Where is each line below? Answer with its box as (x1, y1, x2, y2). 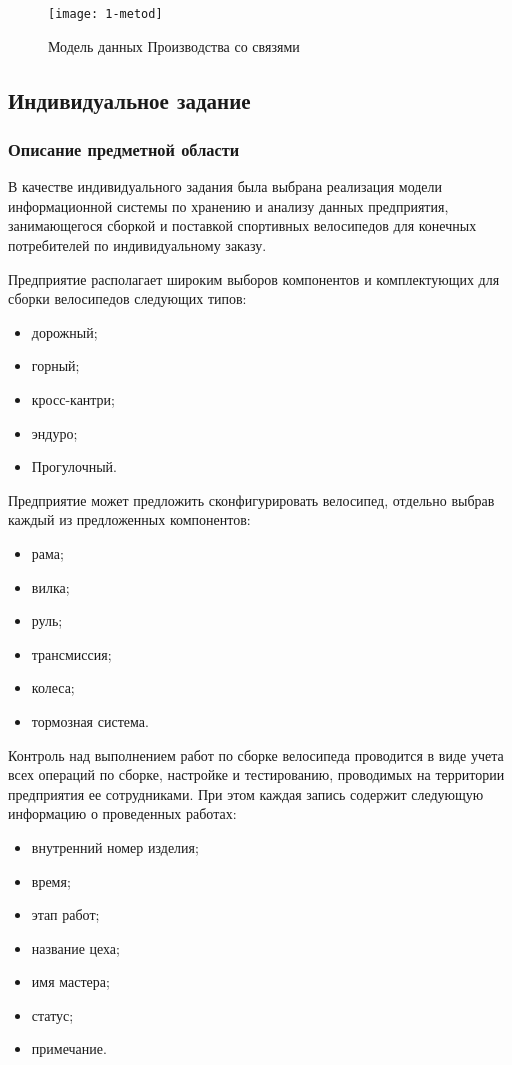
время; (31, 870, 71, 891)
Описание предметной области (8, 136, 240, 161)
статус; (31, 1004, 74, 1025)
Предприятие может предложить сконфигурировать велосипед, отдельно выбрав (8, 489, 495, 510)
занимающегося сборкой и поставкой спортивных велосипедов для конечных (8, 215, 477, 236)
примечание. (31, 1038, 107, 1059)
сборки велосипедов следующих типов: (8, 288, 247, 309)
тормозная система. (31, 710, 149, 731)
